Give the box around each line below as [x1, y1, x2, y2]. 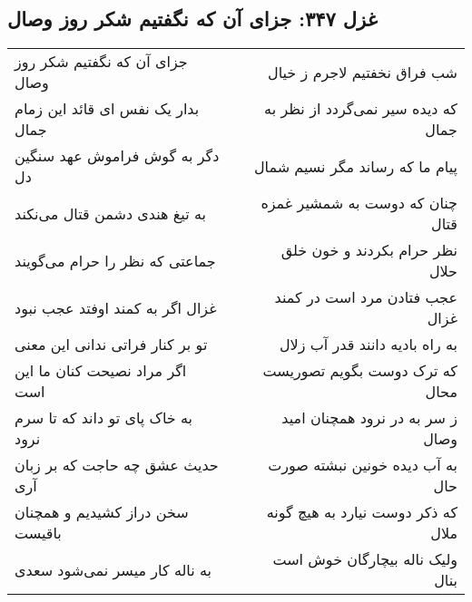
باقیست [15, 522, 62, 544]
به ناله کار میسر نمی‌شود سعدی [15, 558, 212, 580]
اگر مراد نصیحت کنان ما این [15, 360, 187, 382]
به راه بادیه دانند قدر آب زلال [279, 334, 457, 355]
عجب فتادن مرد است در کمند [274, 286, 457, 308]
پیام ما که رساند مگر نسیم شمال [253, 155, 457, 177]
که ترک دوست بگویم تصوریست [262, 360, 457, 382]
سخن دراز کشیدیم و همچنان [15, 501, 189, 523]
